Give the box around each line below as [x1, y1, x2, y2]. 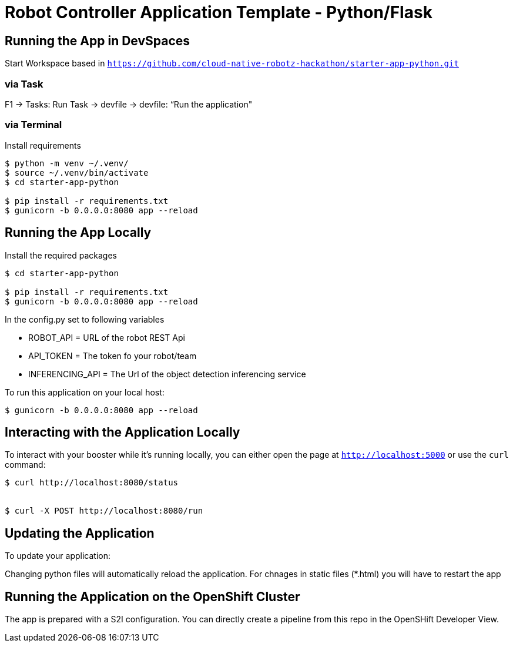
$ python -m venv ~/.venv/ [5, 158, 129, 168]
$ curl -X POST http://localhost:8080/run [5, 506, 203, 516]
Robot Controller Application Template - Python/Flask [5, 2, 432, 22]
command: [5, 460, 46, 470]
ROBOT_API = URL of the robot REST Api [28, 332, 185, 343]
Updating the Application [5, 525, 155, 541]
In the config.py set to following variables [5, 314, 165, 324]
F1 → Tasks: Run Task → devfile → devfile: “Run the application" [5, 99, 253, 109]
